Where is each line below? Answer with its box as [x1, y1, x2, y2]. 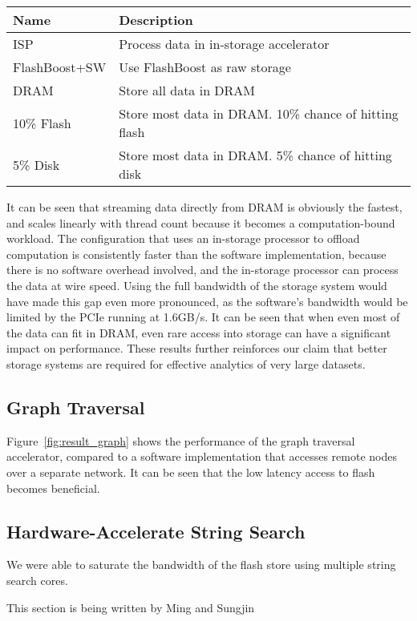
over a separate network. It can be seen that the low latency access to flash [6, 463, 375, 480]
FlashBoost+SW [13, 58, 107, 76]
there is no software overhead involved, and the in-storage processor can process [6, 261, 399, 278]
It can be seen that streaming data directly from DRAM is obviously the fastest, [6, 199, 403, 215]
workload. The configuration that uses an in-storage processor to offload [6, 230, 360, 247]
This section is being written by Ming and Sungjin [6, 599, 255, 615]
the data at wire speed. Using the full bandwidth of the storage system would [6, 276, 387, 293]
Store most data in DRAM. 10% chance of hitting [119, 104, 399, 123]
